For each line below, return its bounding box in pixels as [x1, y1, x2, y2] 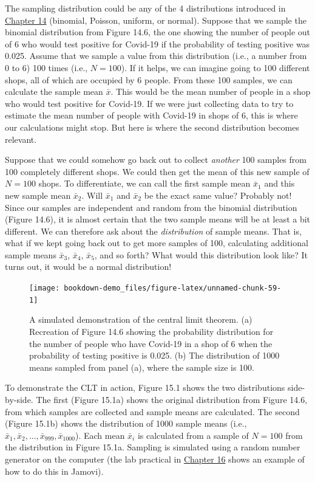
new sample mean [5, 188, 71, 201]
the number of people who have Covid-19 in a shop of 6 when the [29, 337, 273, 349]
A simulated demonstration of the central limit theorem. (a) [29, 313, 252, 326]
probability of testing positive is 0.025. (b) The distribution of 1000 [29, 349, 280, 362]
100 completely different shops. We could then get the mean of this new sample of [5, 165, 310, 177]
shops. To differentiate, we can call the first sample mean [38, 177, 251, 190]
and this [264, 177, 295, 190]
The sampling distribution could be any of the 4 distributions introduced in [5, 2, 286, 14]
